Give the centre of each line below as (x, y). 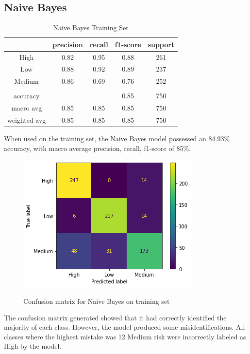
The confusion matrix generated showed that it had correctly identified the (115, 317)
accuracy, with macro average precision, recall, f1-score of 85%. (97, 148)
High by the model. (33, 346)
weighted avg (27, 120)
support (161, 44)
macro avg (27, 108)
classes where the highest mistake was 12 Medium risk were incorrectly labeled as (125, 336)
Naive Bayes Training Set (91, 28)
